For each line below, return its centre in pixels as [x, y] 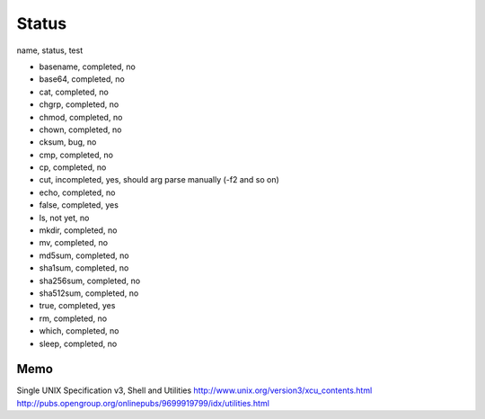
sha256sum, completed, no [90, 281]
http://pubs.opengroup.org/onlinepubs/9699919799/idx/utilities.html [143, 403]
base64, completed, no [82, 79]
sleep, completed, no [78, 343]
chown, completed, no [80, 129]
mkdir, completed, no [78, 230]
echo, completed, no [77, 192]
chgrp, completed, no [79, 104]
